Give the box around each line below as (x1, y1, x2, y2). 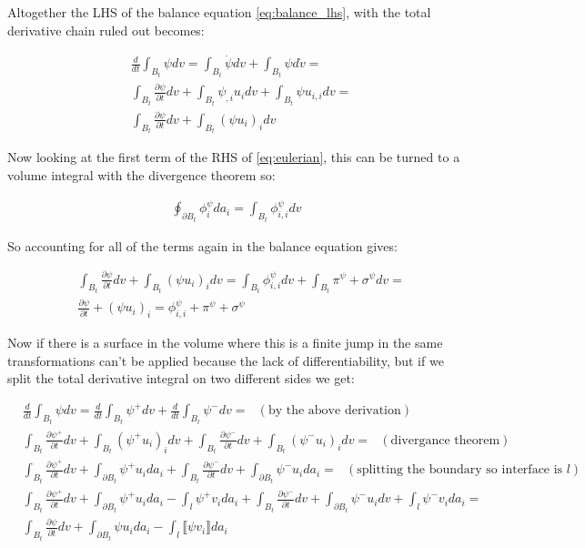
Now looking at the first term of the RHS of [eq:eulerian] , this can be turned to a (7, 147, 460, 167)
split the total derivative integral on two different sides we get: (7, 369, 355, 388)
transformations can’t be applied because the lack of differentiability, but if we (7, 350, 444, 370)
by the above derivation (267, 404, 401, 418)
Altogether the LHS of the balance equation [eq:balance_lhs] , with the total (7, 3, 431, 21)
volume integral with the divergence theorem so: (7, 166, 276, 185)
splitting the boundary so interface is (357, 463, 563, 477)
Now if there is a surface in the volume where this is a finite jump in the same (7, 333, 443, 352)
